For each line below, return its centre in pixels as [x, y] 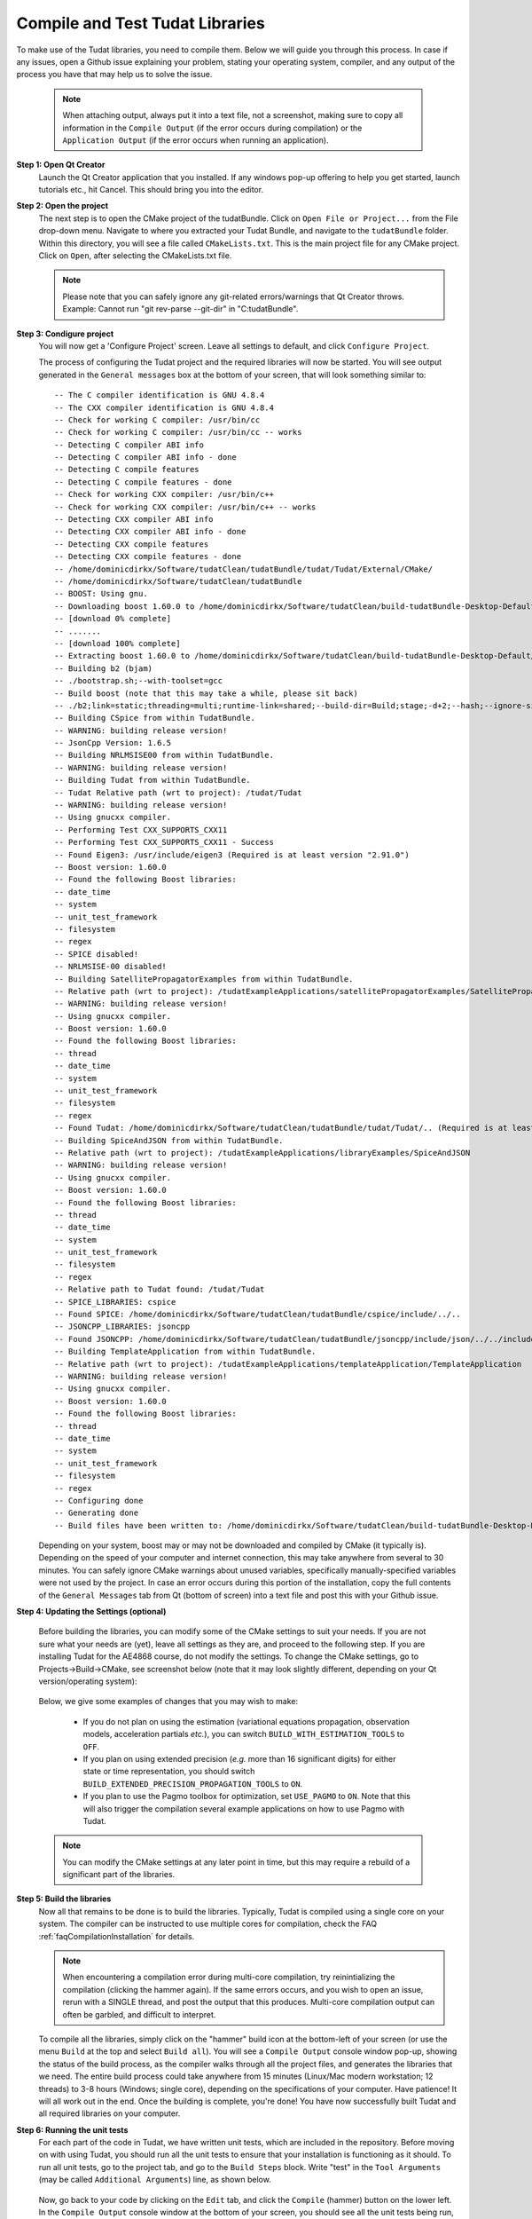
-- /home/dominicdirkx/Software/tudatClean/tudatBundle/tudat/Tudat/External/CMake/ [244, 569]
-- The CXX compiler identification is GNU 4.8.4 [164, 407]
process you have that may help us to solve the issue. [114, 75]
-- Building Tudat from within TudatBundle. [153, 780]
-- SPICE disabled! [97, 954]
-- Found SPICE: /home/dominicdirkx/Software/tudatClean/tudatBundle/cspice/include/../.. [258, 1315]
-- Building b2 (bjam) [104, 668]
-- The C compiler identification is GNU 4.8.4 [160, 395]
